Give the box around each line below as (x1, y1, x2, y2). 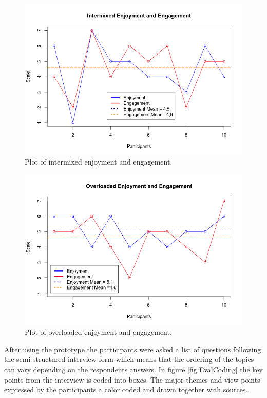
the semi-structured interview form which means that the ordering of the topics (4, 354, 254, 365)
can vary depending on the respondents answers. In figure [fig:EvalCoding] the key (4, 364, 263, 375)
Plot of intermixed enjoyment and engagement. (25, 156, 173, 167)
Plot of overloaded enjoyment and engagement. (25, 327, 172, 337)
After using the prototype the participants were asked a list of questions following (4, 343, 261, 354)
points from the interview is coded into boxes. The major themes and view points (4, 374, 260, 385)
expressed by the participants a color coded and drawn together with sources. (4, 384, 248, 395)
